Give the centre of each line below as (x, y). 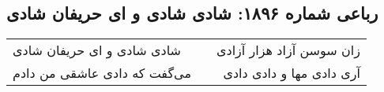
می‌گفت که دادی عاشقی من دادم (102, 73)
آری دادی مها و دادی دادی (292, 73)
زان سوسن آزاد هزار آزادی (288, 50)
